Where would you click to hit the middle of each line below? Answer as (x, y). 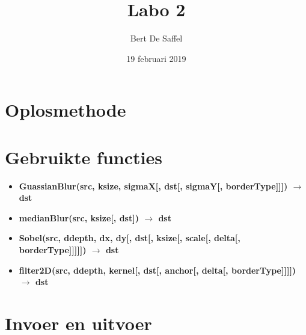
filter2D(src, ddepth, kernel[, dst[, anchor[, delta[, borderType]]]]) (158, 270)
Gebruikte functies (84, 157)
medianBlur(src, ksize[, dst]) (79, 217)
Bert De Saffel (156, 38)
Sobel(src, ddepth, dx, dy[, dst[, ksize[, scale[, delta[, (130, 238)
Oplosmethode (66, 110)
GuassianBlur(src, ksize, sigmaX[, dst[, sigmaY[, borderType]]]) (153, 186)
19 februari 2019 (156, 58)
